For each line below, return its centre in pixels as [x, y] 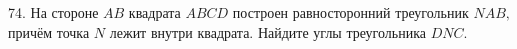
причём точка [49, 31]
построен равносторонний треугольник [350, 12]
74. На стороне [53, 12]
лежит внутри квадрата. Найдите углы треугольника [267, 31]
